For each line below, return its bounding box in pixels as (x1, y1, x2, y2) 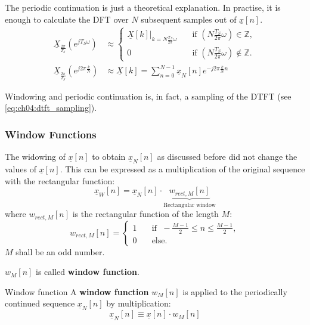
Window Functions (5, 126, 97, 141)
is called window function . (36, 265, 139, 278)
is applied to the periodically (182, 285, 287, 298)
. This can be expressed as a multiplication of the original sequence (60, 163, 305, 175)
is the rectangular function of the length (72, 208, 219, 220)
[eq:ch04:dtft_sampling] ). (5, 101, 97, 114)
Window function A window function (5, 285, 149, 298)
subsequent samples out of (141, 13, 237, 25)
